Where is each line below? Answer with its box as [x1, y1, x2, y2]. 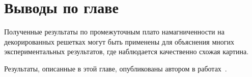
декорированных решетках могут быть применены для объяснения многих [4, 36, 235, 47]
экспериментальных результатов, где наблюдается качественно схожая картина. [4, 46, 249, 57]
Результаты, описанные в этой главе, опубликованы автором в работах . [4, 63, 227, 73]
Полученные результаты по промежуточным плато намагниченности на [4, 26, 225, 37]
